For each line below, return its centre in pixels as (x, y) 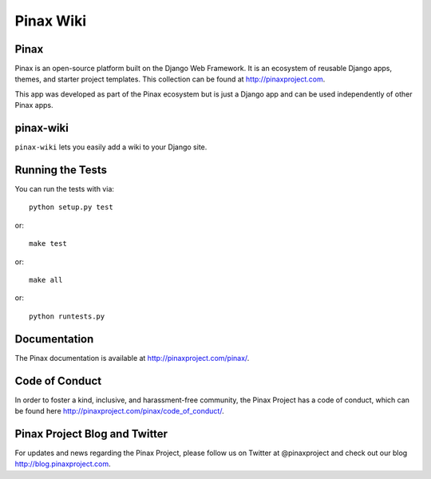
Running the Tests (61, 170)
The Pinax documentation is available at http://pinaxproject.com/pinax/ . (132, 358)
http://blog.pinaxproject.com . (63, 464)
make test (48, 244)
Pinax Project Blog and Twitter (91, 434)
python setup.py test (71, 207)
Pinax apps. (34, 105)
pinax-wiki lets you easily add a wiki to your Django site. (111, 147)
